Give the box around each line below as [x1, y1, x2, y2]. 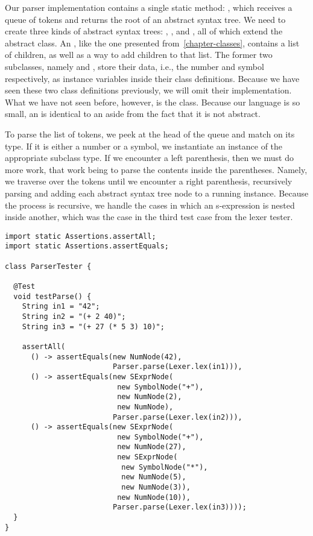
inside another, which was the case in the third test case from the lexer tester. [5, 210, 293, 223]
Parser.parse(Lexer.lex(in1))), [112, 362, 242, 371]
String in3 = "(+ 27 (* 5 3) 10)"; [22, 322, 165, 331]
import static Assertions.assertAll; [5, 232, 156, 241]
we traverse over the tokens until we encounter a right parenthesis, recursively [5, 175, 292, 188]
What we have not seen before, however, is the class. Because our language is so [5, 95, 300, 108]
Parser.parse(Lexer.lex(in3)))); [112, 503, 247, 512]
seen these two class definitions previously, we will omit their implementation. [5, 84, 292, 96]
